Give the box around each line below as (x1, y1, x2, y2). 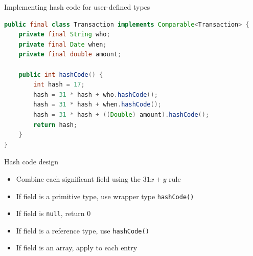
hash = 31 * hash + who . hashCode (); (33, 91, 158, 98)
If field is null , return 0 (16, 208, 91, 219)
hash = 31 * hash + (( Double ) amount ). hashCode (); (33, 111, 210, 118)
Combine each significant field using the (16, 173, 141, 184)
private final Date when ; (18, 40, 107, 48)
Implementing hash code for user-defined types (4, 2, 150, 12)
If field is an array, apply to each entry (16, 242, 137, 253)
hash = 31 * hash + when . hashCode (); (33, 101, 162, 109)
